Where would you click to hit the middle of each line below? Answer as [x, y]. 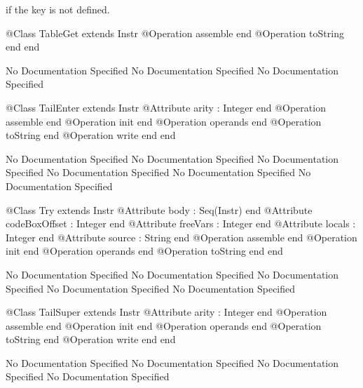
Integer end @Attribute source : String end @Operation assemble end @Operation [181, 237]
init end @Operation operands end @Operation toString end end [144, 251]
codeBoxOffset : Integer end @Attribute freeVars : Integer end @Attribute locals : [181, 223]
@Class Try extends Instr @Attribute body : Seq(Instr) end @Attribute [159, 209]
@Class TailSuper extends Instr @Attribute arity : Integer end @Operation [166, 312]
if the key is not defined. [58, 9]
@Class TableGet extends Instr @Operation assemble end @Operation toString [175, 33]
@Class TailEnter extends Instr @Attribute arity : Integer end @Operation [166, 107]
